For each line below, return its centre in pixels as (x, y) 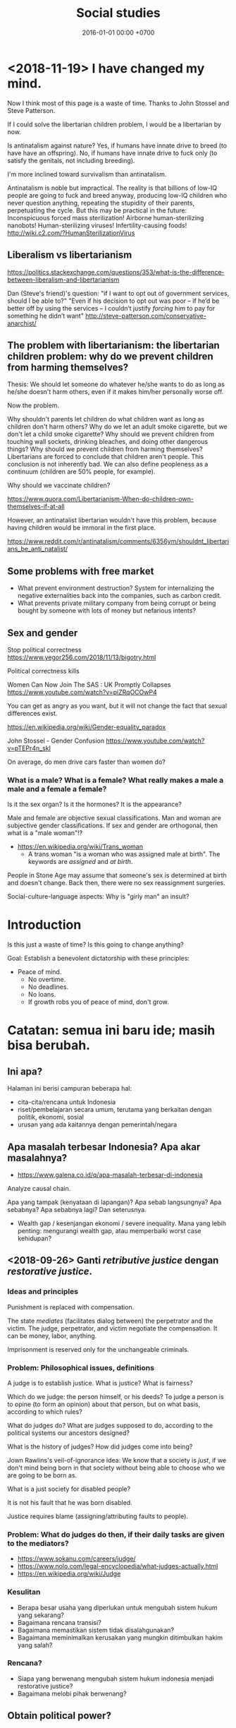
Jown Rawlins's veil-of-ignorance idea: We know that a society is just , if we (117, 1460)
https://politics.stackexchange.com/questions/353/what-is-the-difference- (116, 272)
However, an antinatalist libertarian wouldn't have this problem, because (112, 520)
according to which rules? (45, 1411)
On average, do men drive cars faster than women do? (86, 762)
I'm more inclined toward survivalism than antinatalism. (87, 174)
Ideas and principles (43, 1292)
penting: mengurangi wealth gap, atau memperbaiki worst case (110, 1230)
